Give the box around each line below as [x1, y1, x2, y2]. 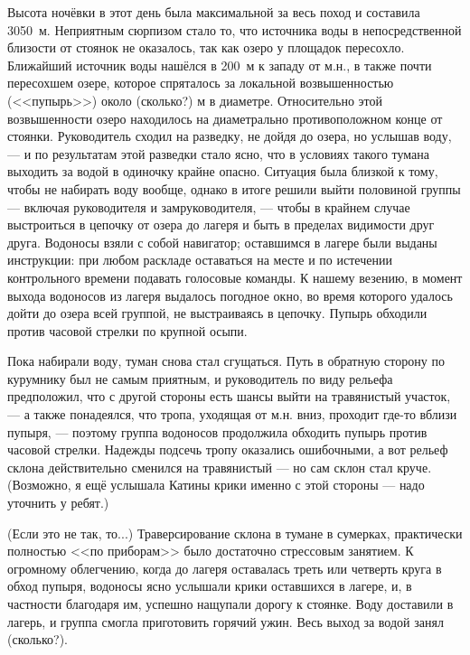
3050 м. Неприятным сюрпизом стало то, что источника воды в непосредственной [7, 20, 462, 39]
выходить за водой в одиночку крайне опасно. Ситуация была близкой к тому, [7, 162, 438, 181]
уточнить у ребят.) [7, 493, 109, 512]
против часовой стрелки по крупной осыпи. [7, 321, 248, 340]
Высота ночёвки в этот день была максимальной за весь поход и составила [7, 3, 420, 21]
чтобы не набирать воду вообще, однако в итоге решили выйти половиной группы [7, 179, 461, 198]
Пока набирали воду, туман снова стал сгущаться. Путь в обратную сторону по [7, 351, 445, 370]
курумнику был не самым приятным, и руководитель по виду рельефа [7, 369, 393, 388]
